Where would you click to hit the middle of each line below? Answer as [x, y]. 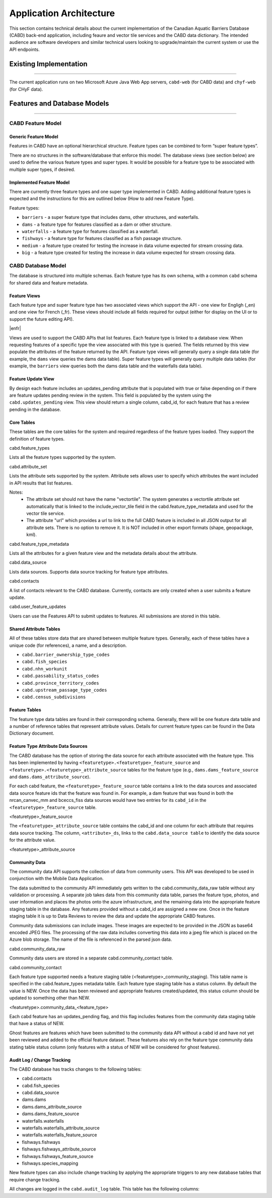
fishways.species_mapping [50, 1163]
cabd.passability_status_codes [60, 676]
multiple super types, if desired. [42, 169]
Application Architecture [62, 13]
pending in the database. [35, 409]
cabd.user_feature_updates [38, 607]
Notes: [16, 492]
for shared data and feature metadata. [49, 282]
